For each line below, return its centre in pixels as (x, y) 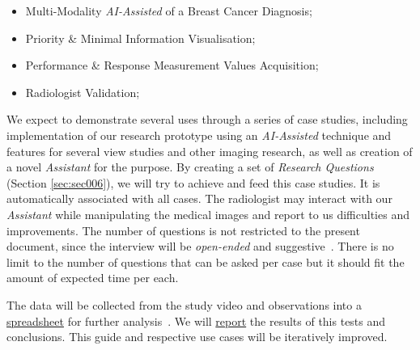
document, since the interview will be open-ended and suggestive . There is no (200, 246)
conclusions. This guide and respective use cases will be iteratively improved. (197, 337)
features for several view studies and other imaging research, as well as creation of (210, 151)
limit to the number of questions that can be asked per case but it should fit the (206, 261)
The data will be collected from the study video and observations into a (184, 304)
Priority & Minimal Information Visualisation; (140, 38)
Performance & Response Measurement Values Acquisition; (172, 65)
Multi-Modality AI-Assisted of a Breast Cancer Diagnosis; (169, 11)
